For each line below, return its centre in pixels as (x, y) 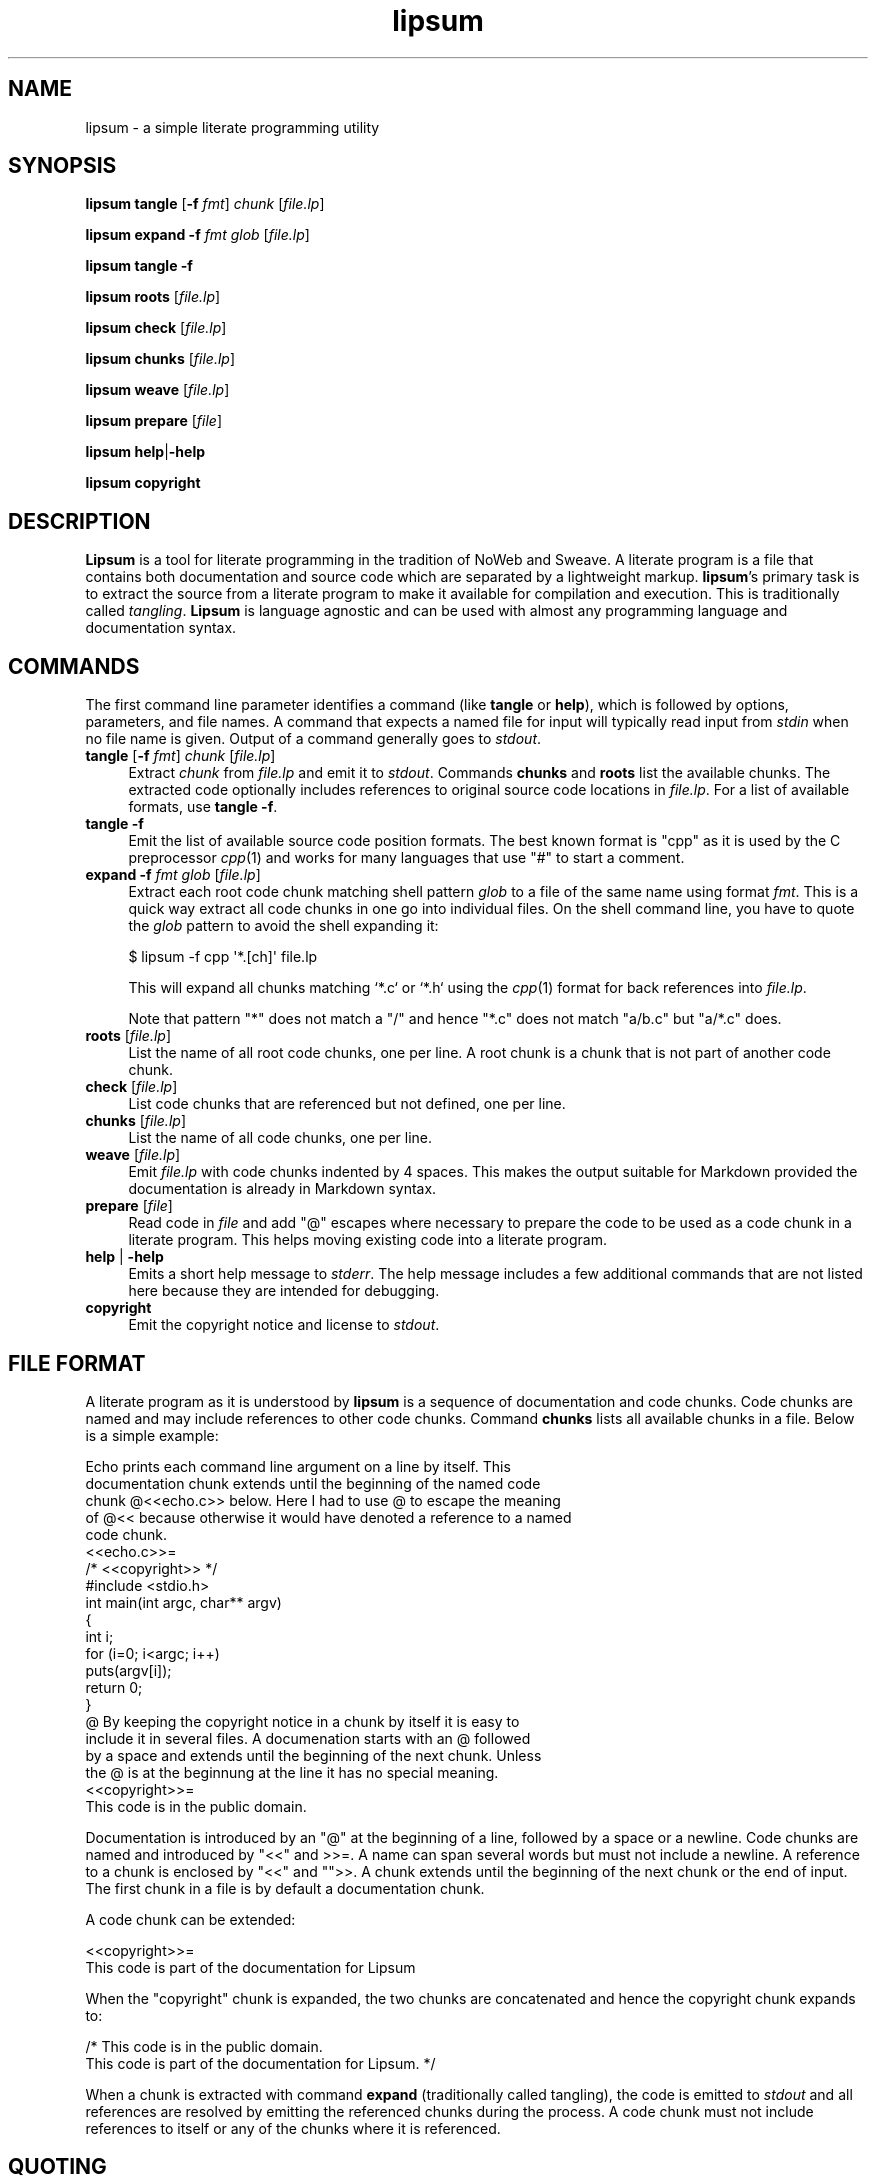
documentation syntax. (161, 628)
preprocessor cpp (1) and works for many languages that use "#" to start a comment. (406, 858)
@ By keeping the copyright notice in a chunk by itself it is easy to (302, 1721)
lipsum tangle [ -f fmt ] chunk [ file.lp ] (205, 204)
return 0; (114, 1687)
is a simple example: (152, 1435)
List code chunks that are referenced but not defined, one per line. (347, 1104)
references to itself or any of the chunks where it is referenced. (293, 2128)
